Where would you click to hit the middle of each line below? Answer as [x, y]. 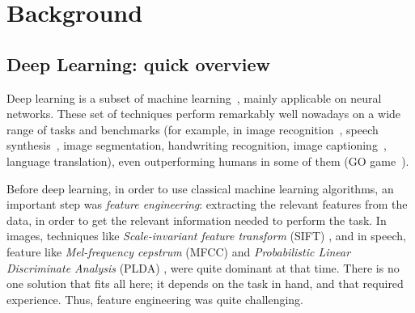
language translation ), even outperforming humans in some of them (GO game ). [208, 161]
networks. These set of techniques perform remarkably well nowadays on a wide [204, 114]
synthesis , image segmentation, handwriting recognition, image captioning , [197, 145]
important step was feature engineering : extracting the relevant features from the [207, 204]
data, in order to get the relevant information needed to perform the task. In [197, 220]
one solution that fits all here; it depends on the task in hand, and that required [205, 283]
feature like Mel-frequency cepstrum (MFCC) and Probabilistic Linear [179, 251]
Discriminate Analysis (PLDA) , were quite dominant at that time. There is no [203, 267]
